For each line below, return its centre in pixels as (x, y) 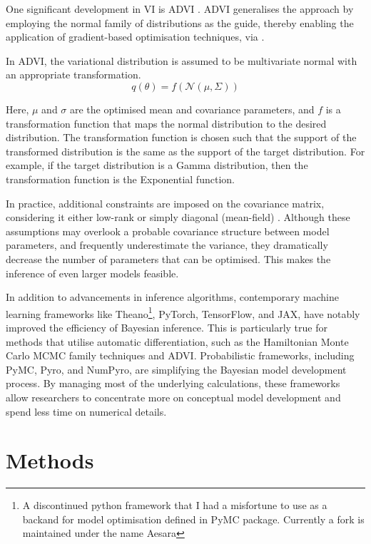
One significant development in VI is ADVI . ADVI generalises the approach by (180, 9)
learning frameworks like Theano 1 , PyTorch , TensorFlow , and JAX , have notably (183, 312)
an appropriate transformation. (73, 75)
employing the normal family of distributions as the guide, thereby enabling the (180, 22)
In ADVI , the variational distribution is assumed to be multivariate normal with (182, 60)
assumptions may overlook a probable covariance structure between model (168, 231)
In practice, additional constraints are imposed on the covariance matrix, (165, 203)
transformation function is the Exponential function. (120, 179)
